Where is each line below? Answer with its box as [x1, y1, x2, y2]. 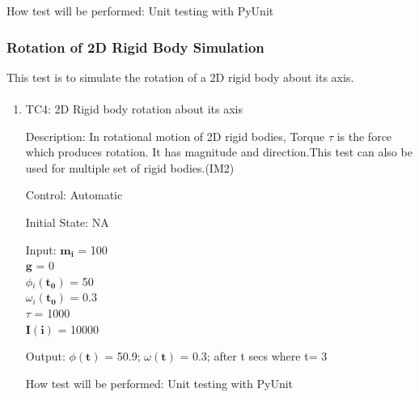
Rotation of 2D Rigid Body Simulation [6, 36, 265, 57]
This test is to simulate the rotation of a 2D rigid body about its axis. [6, 68, 354, 85]
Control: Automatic [25, 186, 123, 203]
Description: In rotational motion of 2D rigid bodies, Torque [25, 127, 325, 144]
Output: [25, 348, 66, 365]
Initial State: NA [25, 213, 109, 230]
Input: [25, 241, 57, 258]
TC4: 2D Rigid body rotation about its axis [25, 100, 243, 117]
